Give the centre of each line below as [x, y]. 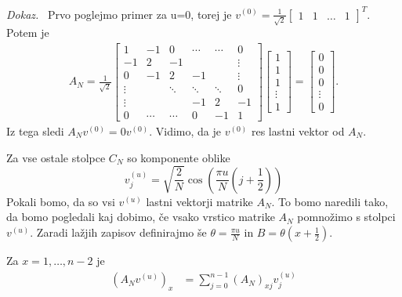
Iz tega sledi [35, 131]
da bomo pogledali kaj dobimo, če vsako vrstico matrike [141, 217]
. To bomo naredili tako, [330, 201]
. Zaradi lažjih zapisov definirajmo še [118, 232]
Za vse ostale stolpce [56, 157]
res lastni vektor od [298, 131]
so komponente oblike [179, 157]
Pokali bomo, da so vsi [61, 201]
